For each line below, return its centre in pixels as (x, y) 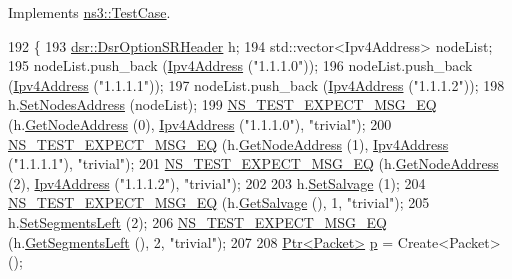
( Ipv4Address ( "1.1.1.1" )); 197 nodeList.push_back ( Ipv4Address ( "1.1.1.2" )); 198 (256, 84)
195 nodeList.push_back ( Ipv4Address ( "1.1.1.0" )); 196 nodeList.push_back (240, 65)
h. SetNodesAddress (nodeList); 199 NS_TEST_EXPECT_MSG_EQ (222, 104)
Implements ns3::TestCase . (89, 12)
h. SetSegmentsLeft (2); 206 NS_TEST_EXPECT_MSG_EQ (198, 221)
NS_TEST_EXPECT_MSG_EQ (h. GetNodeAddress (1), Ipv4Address (228, 143)
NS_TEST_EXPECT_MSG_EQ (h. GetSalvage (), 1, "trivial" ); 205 (219, 202)
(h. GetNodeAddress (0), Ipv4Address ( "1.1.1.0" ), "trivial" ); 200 (200, 123)
